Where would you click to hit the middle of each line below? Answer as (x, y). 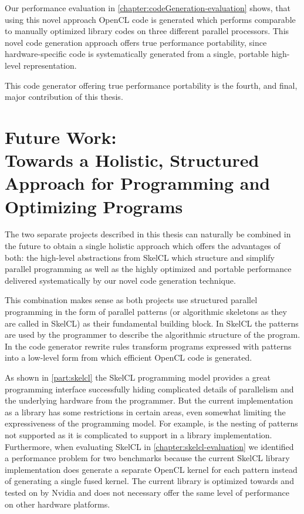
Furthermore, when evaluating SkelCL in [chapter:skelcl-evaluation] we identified (149, 446)
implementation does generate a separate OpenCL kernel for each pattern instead (151, 469)
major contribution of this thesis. (64, 97)
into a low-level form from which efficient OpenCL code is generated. (129, 357)
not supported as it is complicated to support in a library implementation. (139, 434)
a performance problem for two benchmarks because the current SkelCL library (147, 458)
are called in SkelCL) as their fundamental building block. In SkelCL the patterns (152, 323)
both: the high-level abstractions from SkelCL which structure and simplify (140, 257)
